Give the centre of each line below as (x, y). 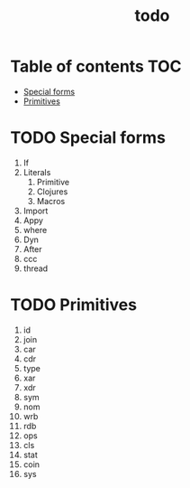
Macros (51, 201)
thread (36, 268)
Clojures (52, 192)
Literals (37, 172)
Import (36, 211)
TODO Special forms (88, 138)
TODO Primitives (74, 305)
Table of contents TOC (96, 66)
